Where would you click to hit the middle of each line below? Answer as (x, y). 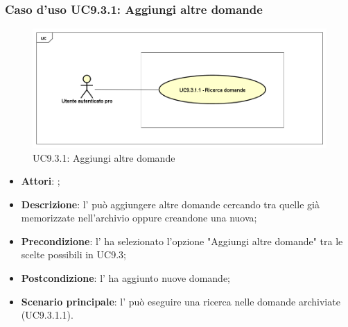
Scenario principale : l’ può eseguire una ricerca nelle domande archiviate (181, 301)
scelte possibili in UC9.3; (73, 254)
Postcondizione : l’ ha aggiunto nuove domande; (125, 278)
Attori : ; (41, 181)
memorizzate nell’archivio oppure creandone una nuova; (139, 218)
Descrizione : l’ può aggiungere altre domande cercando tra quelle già (170, 204)
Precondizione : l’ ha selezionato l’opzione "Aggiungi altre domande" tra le (182, 241)
